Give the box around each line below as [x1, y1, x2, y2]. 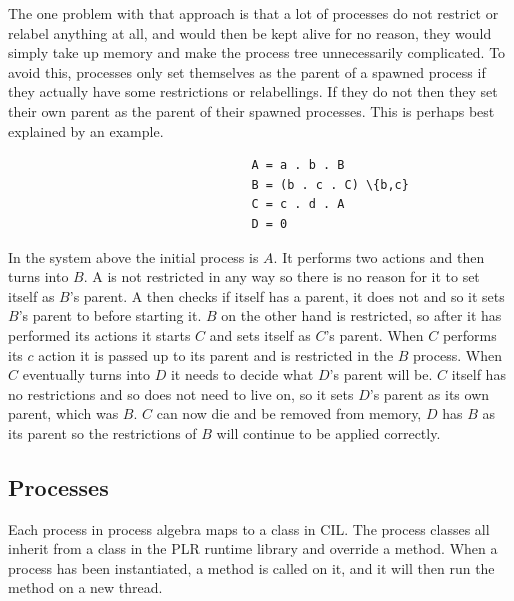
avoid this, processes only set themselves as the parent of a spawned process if [8, 61, 486, 82]
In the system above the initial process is [8, 246, 259, 267]
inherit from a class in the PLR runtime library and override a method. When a [8, 538, 498, 559]
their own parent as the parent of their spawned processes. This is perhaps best [8, 100, 495, 121]
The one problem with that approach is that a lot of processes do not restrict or [8, 3, 499, 23]
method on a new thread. [8, 577, 163, 598]
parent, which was [8, 403, 119, 424]
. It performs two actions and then [273, 246, 485, 267]
